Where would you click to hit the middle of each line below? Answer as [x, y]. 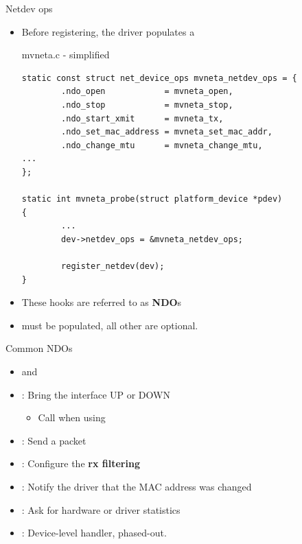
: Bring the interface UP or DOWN [96, 394]
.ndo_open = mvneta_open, [147, 92]
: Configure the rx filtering [81, 463]
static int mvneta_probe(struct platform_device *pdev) [152, 199]
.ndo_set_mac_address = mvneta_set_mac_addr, [167, 132]
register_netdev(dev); [113, 267]
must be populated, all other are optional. [110, 325]
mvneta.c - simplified [66, 55]
